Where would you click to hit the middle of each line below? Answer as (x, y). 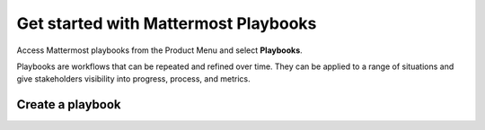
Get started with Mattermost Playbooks (167, 23)
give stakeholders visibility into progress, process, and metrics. (133, 79)
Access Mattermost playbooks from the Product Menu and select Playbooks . (159, 50)
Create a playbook (69, 104)
